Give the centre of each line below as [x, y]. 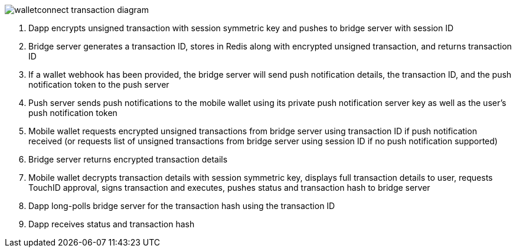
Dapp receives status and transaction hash [112, 224]
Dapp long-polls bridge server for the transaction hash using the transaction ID [182, 206]
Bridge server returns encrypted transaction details [128, 159]
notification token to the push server [99, 84]
